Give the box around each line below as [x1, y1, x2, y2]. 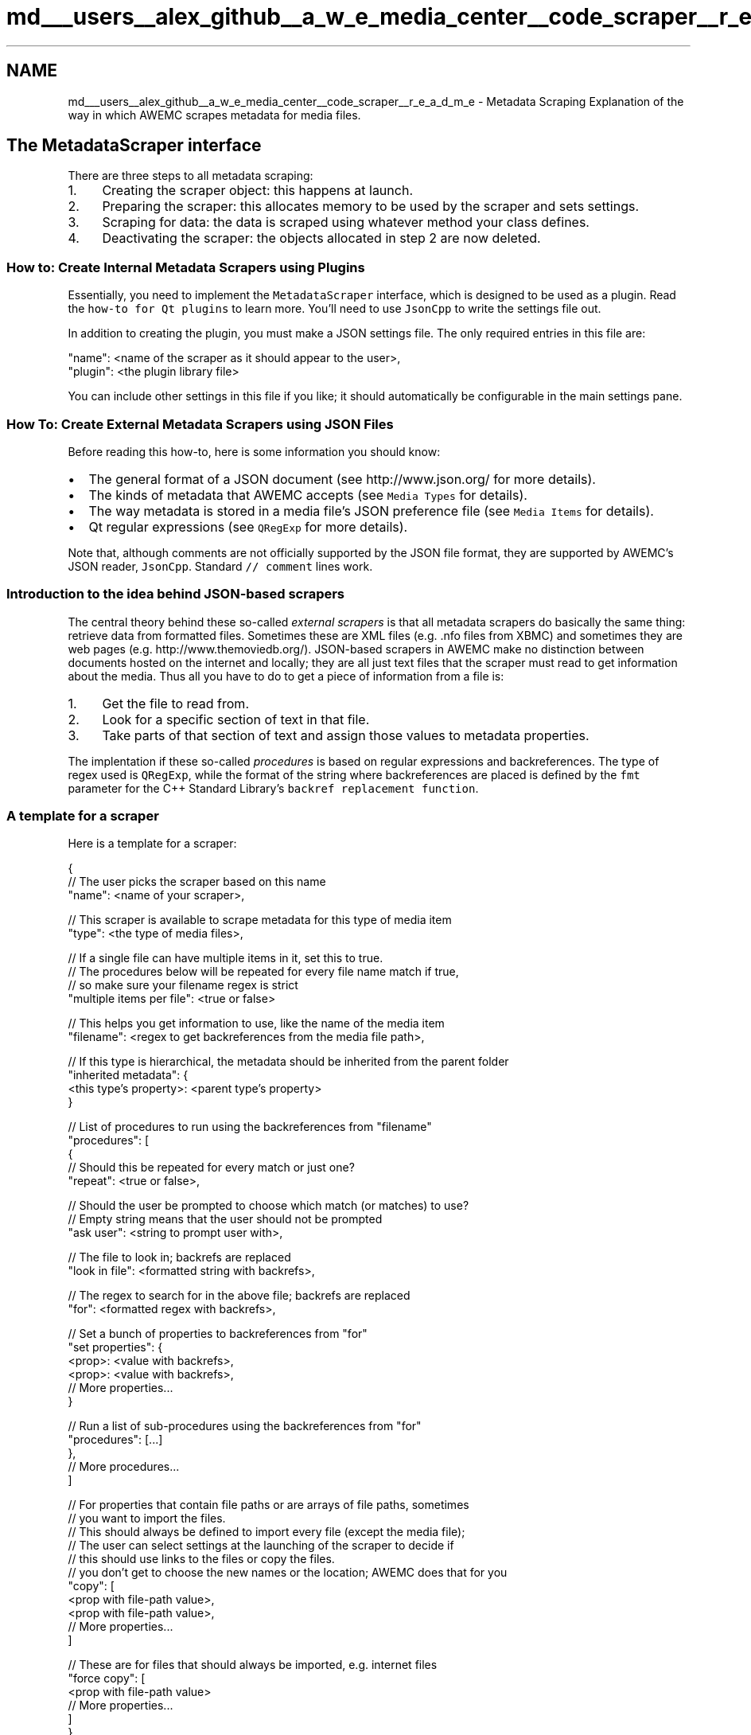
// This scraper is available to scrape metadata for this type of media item [68, 913, 452, 927]
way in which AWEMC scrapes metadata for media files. [68, 107, 361, 122]
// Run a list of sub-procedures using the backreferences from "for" [68, 1419, 422, 1433]
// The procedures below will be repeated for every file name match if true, [68, 965, 459, 979]
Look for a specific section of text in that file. [102, 711, 370, 727]
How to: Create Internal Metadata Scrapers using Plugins [6, 259, 365, 275]
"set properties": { [68, 1340, 163, 1355]
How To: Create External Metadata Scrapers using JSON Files [6, 415, 394, 432]
